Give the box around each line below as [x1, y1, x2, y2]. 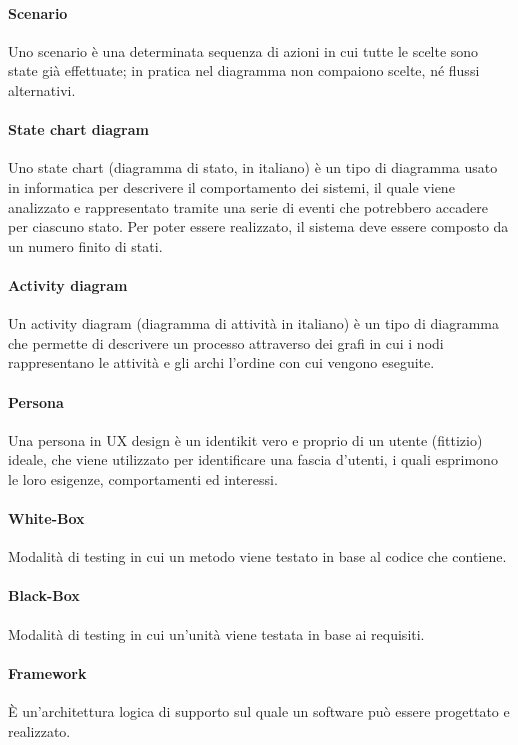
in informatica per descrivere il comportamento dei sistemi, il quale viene [8, 176, 455, 197]
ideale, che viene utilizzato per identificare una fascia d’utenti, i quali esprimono [8, 449, 498, 470]
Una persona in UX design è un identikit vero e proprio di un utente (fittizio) [8, 429, 483, 450]
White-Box [8, 508, 85, 529]
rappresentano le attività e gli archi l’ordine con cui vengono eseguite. [8, 352, 435, 373]
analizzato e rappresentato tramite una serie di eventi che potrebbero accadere [8, 196, 488, 217]
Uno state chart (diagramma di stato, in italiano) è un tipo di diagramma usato [8, 157, 498, 178]
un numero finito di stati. [8, 235, 163, 256]
